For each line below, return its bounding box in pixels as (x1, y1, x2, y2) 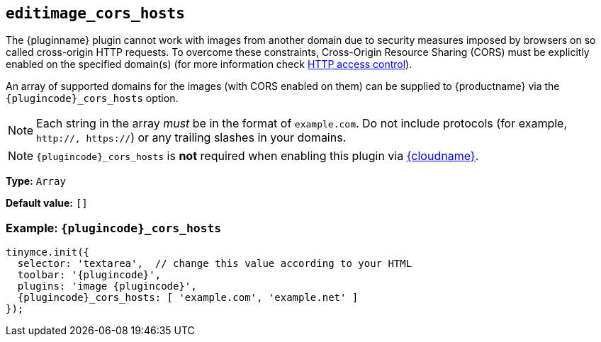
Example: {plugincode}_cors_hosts (6, 220, 222, 235)
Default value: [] (6, 197, 88, 210)
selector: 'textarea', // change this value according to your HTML (17, 258, 412, 270)
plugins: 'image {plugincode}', (17, 280, 197, 292)
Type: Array (6, 175, 66, 188)
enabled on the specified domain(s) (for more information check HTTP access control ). (6, 58, 412, 71)
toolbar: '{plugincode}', (17, 269, 162, 281)
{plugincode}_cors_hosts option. (6, 92, 179, 105)
